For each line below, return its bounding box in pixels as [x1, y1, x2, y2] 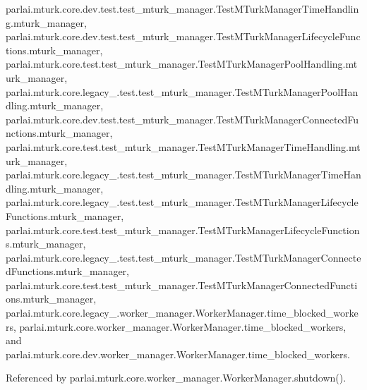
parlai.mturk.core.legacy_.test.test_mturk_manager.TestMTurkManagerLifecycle [6, 195, 359, 209]
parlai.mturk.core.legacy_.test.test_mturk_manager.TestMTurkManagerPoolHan [6, 84, 359, 99]
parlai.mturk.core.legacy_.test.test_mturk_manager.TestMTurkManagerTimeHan [6, 167, 361, 182]
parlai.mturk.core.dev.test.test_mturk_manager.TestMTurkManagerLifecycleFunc [6, 29, 361, 44]
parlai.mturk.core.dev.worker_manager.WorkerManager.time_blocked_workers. [6, 346, 350, 361]
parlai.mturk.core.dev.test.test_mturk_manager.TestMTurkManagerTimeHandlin [6, 1, 359, 16]
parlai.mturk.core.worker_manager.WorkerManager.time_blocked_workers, [19, 319, 347, 334]
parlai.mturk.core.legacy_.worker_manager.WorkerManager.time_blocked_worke [6, 305, 359, 320]
